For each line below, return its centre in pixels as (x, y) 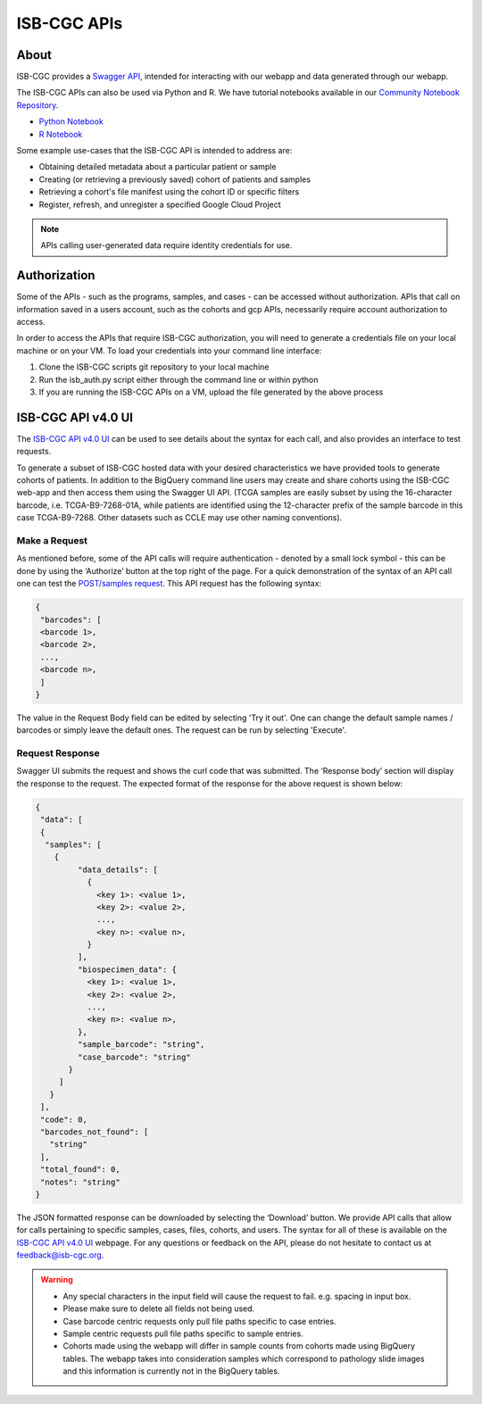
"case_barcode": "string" (134, 1057)
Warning (57, 1280)
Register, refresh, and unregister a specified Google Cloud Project (160, 204)
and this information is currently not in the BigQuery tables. (171, 1371)
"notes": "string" (80, 1182)
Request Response (58, 753)
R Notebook (61, 134)
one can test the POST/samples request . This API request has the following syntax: (169, 584)
